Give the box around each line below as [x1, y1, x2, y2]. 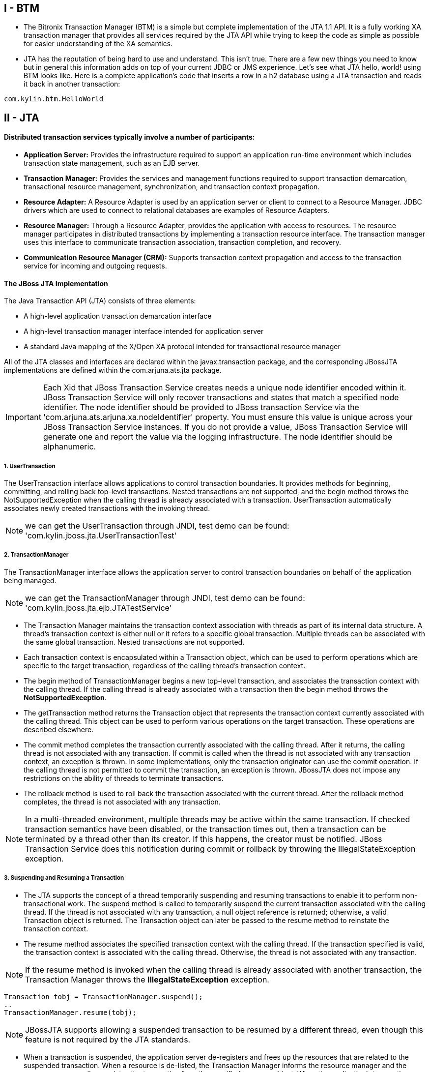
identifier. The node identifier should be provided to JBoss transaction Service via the [43, 402, 359, 413]
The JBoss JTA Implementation [4, 279, 108, 288]
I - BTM [4, 2, 39, 14]
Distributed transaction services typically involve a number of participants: [4, 133, 255, 142]
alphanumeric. [43, 442, 96, 452]
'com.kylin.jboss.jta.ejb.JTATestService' [25, 602, 172, 613]
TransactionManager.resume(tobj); [4, 1008, 137, 1016]
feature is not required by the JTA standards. [25, 1034, 191, 1044]
